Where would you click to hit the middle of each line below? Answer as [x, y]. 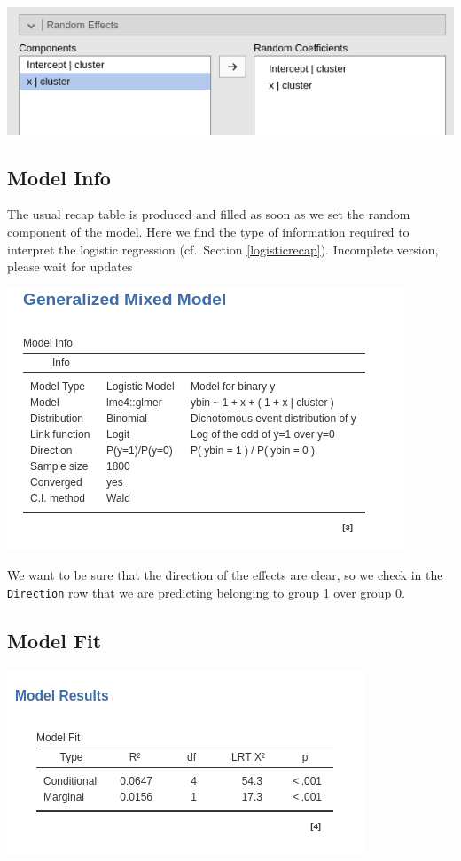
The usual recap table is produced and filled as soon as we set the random [209, 214]
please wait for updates [70, 266]
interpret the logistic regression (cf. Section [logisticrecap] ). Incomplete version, [223, 249]
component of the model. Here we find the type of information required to [208, 231]
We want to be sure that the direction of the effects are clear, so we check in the [225, 575]
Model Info [59, 177]
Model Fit [55, 641]
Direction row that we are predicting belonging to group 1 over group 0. [206, 592]
